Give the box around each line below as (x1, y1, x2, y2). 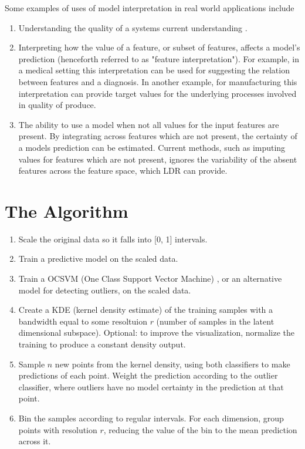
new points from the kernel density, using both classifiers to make (55, 357, 290, 370)
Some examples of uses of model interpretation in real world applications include (5, 2, 294, 13)
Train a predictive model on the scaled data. (18, 252, 178, 265)
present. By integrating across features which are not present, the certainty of (18, 130, 297, 142)
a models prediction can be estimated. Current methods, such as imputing (18, 141, 286, 153)
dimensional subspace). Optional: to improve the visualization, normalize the (18, 326, 294, 339)
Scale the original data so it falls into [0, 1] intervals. (18, 232, 208, 245)
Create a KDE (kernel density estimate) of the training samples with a (18, 303, 273, 316)
